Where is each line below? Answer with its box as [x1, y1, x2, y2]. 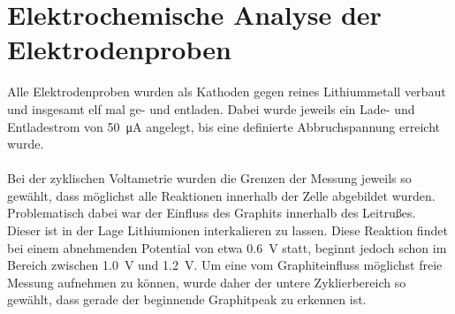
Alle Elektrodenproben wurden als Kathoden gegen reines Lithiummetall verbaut [7, 82, 446, 101]
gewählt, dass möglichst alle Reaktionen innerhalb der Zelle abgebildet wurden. [7, 186, 436, 204]
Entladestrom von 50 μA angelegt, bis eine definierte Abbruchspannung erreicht [7, 117, 440, 135]
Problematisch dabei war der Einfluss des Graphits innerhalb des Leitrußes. [7, 203, 416, 222]
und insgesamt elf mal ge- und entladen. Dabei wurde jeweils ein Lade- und [7, 99, 415, 118]
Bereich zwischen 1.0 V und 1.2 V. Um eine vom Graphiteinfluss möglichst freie [7, 256, 443, 274]
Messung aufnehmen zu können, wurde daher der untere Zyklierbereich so [7, 272, 406, 291]
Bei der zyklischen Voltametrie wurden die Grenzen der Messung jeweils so [7, 169, 412, 188]
